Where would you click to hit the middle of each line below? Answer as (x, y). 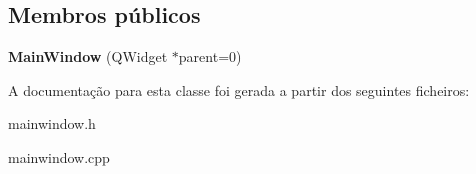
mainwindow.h (52, 123)
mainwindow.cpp (59, 156)
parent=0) (210, 56)
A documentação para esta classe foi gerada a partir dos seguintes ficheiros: (239, 89)
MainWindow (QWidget (88, 56)
